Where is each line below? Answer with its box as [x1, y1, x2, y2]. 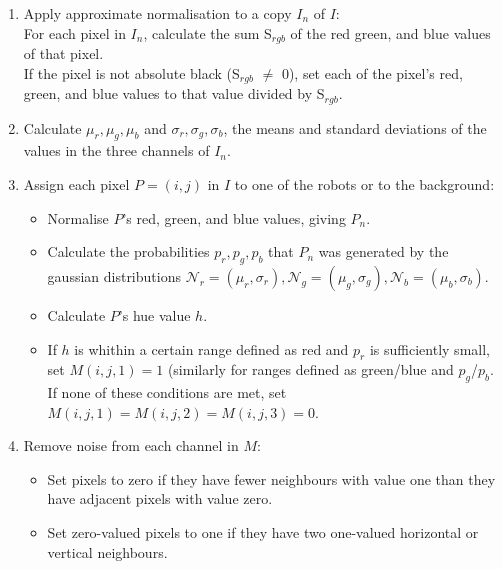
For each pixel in [23, 22, 126, 43]
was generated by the [318, 241, 449, 262]
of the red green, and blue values [290, 22, 491, 43]
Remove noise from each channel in [23, 435, 239, 456]
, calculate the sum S [143, 22, 272, 43]
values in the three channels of [23, 140, 210, 161]
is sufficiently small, [369, 338, 490, 359]
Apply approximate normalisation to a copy [23, 3, 292, 23]
